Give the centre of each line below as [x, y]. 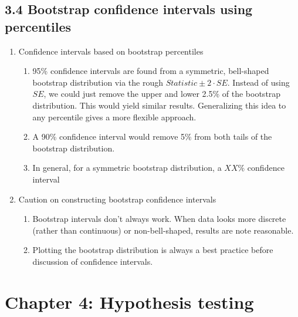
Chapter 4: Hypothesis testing [129, 301]
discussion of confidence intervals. [93, 261]
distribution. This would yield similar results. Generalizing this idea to [159, 105]
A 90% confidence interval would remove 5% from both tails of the [152, 136]
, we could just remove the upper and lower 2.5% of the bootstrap [162, 94]
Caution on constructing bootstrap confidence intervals [117, 199]
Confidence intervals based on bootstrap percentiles [111, 51]
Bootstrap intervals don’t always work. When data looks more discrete [159, 219]
